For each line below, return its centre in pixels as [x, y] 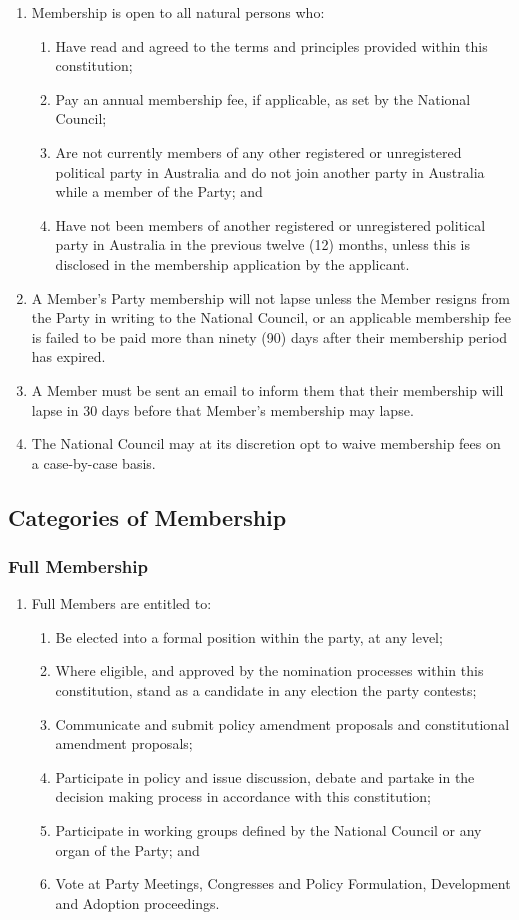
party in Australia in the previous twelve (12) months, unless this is [263, 244]
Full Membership [78, 565]
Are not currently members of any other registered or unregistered [258, 151]
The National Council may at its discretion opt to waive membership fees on [266, 443]
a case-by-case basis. [93, 462]
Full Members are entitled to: [121, 603]
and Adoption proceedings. [137, 902]
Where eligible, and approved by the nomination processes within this [269, 670]
